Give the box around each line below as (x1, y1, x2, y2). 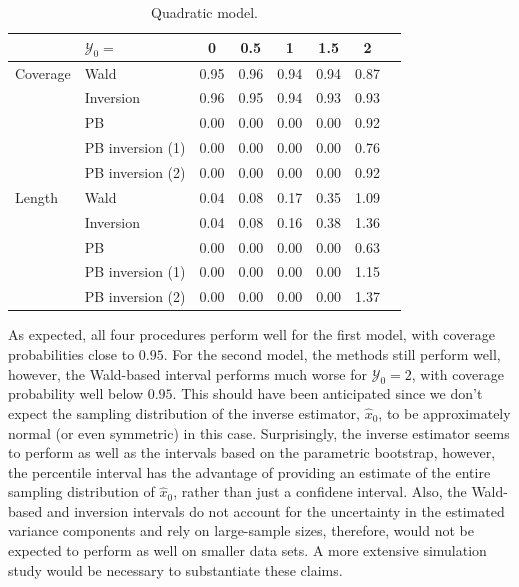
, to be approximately (378, 402, 511, 423)
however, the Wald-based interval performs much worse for (8, 363, 368, 384)
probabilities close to (8, 343, 135, 364)
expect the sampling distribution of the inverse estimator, (8, 402, 360, 423)
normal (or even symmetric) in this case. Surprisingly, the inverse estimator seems (8, 422, 510, 443)
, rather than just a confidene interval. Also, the (173, 481, 467, 502)
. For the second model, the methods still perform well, (163, 343, 501, 364)
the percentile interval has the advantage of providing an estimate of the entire (8, 461, 491, 482)
